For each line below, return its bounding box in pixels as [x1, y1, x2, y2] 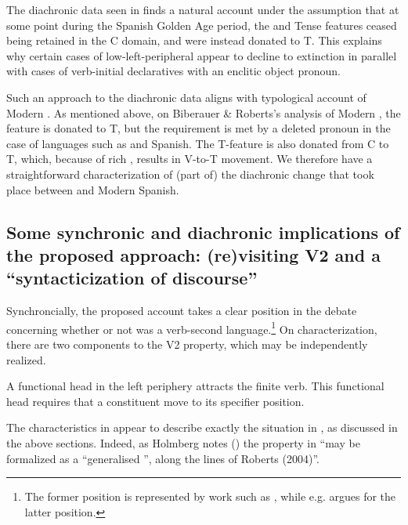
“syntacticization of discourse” [6, 266, 258, 290]
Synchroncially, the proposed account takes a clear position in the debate [6, 302, 357, 319]
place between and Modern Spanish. [6, 181, 179, 197]
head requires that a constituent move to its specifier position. [6, 393, 305, 409]
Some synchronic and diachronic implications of [6, 219, 400, 244]
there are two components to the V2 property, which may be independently [6, 335, 368, 352]
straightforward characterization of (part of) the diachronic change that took [6, 165, 374, 182]
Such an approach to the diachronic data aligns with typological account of [6, 89, 366, 105]
